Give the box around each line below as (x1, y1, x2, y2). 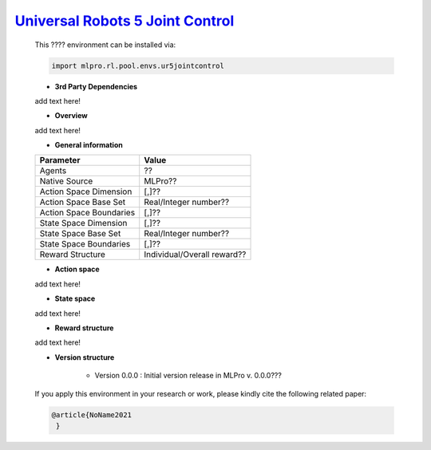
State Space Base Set (39, 228, 121, 239)
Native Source (39, 176, 93, 187)
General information (54, 140, 123, 150)
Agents (39, 165, 67, 176)
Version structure (54, 352, 115, 362)
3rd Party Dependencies (54, 81, 138, 91)
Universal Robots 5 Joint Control (14, 12, 235, 30)
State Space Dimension (39, 218, 128, 229)
